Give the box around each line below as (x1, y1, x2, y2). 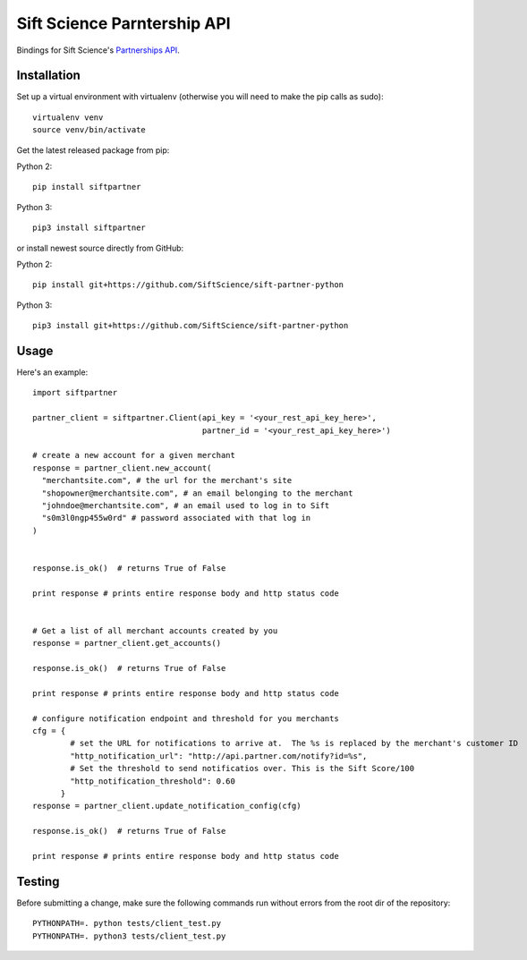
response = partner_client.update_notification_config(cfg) (32, 801, 302, 811)
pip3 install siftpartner (32, 223, 147, 233)
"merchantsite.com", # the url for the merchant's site (41, 475, 293, 486)
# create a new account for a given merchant (32, 450, 236, 461)
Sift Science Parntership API (16, 13, 232, 33)
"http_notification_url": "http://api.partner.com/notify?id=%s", (70, 751, 368, 760)
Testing (16, 873, 60, 889)
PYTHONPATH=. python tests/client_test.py (32, 918, 222, 929)
